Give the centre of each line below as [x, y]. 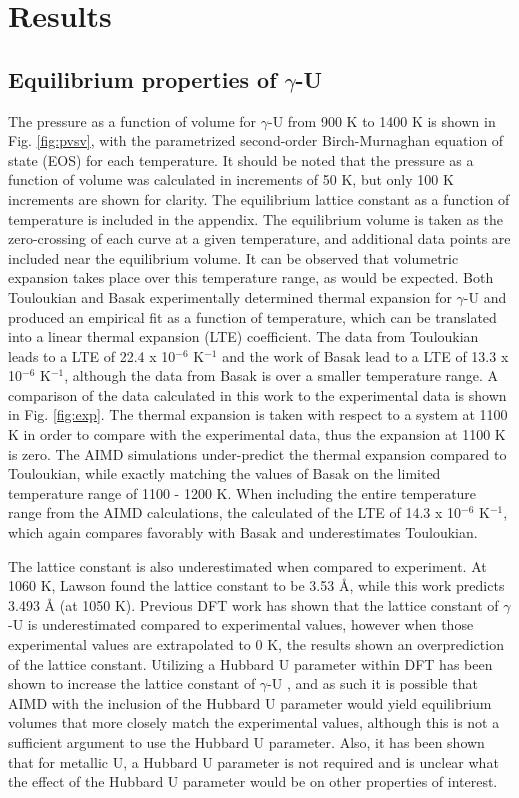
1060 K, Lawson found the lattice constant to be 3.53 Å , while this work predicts [256, 585]
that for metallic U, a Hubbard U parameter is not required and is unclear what [253, 761]
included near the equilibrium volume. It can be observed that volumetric [233, 257]
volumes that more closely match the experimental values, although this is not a [254, 722]
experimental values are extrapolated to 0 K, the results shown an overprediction [256, 644]
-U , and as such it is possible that [372, 683]
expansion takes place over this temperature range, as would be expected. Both [251, 277]
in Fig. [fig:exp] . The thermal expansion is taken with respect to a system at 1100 [258, 414]
